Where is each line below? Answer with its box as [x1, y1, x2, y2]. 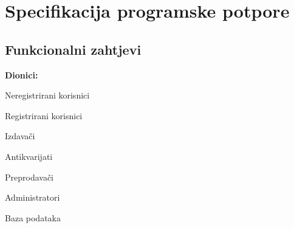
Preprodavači [5, 170, 54, 183]
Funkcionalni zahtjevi [5, 40, 142, 58]
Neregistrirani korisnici [5, 89, 90, 102]
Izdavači [5, 130, 35, 142]
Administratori [5, 191, 60, 204]
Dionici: [5, 68, 38, 81]
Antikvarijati [5, 150, 53, 162]
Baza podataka [5, 211, 61, 224]
